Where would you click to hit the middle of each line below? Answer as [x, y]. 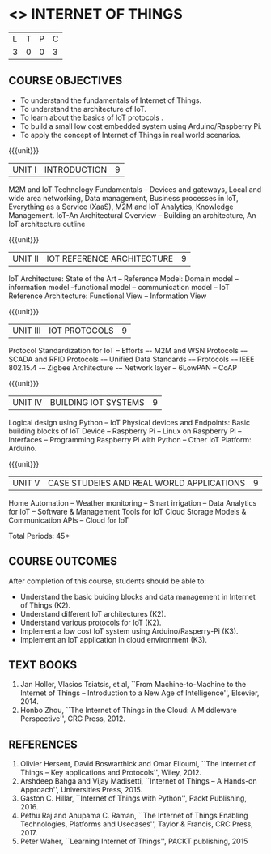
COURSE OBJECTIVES [66, 81]
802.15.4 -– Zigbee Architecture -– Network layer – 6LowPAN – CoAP [123, 367]
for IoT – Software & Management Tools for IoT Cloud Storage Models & [127, 511]
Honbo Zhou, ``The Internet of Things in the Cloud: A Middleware [128, 711]
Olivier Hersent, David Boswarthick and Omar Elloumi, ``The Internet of [138, 764]
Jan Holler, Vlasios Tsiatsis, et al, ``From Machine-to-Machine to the [133, 685]
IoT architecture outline [47, 224]
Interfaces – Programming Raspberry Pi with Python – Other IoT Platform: [130, 439]
